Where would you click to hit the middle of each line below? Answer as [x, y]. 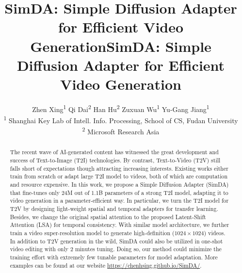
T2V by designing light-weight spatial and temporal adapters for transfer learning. [114, 209]
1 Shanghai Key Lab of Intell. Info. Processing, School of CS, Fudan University [121, 120]
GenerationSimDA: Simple [121, 46]
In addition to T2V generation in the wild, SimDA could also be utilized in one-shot [116, 241]
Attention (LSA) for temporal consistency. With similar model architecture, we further [120, 225]
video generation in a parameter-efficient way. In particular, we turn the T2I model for [119, 201]
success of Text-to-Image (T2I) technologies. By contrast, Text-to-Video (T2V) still [115, 160]
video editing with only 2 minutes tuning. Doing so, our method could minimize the [116, 249]
